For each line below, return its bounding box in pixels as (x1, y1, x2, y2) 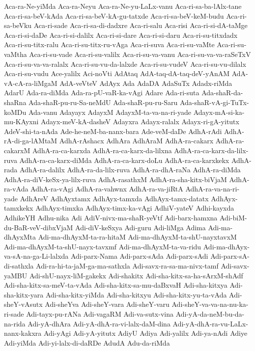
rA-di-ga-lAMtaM (4, 135, 57, 146)
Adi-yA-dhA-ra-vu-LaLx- (172, 318, 248, 328)
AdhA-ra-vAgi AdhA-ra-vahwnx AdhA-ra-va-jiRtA (30, 184, 183, 194)
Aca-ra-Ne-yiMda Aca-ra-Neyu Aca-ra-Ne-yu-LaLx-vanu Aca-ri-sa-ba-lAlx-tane (4, 1, 242, 11)
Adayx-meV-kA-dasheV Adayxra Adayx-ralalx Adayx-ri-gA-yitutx (41, 116, 239, 127)
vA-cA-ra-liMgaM (4, 78, 57, 88)
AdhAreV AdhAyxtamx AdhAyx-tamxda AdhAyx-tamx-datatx (20, 193, 209, 203)
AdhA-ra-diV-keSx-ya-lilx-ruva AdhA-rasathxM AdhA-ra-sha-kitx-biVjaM (4, 174, 227, 184)
